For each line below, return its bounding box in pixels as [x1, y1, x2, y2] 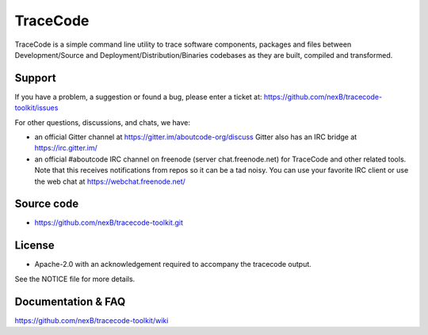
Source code [14, 197, 79, 211]
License [14, 238, 55, 253]
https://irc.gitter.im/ [34, 143, 98, 153]
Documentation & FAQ [14, 295, 126, 308]
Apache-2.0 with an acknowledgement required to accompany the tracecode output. [34, 260, 312, 269]
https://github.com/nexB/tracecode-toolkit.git [34, 218, 184, 227]
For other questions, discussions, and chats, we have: [14, 117, 190, 127]
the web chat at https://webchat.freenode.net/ [34, 177, 186, 186]
